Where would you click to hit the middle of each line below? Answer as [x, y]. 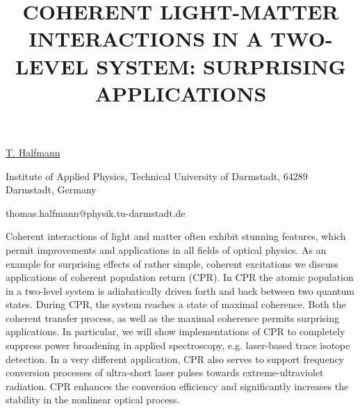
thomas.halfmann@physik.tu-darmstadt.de [96, 212]
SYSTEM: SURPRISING [221, 66]
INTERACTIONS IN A [146, 39]
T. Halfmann [33, 152]
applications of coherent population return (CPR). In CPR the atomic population [180, 277]
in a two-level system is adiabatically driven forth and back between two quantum [180, 290]
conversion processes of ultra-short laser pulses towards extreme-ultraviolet [165, 372]
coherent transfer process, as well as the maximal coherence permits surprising [172, 317]
